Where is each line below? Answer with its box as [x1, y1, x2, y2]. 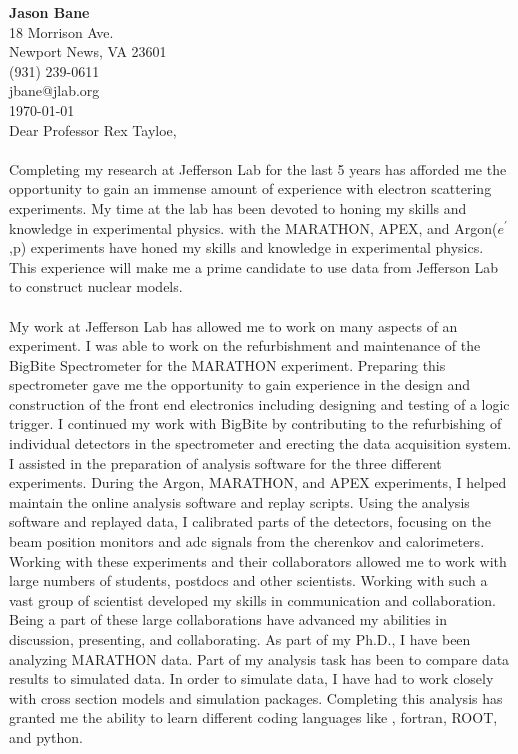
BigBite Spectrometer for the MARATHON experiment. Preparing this [9, 354, 446, 375]
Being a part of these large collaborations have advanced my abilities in [9, 609, 448, 630]
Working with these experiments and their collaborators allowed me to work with [9, 550, 507, 571]
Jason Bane [9, 2, 90, 22]
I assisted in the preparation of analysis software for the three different [9, 452, 442, 473]
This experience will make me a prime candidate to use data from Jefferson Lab [9, 256, 499, 277]
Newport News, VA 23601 [9, 41, 167, 62]
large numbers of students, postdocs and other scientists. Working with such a [9, 570, 488, 591]
